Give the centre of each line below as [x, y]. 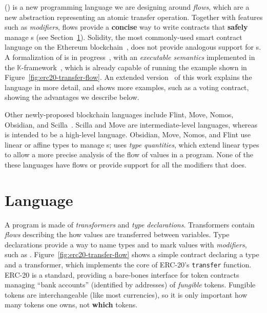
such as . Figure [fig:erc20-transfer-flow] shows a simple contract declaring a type [132, 254]
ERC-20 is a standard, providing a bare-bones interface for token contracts [122, 274]
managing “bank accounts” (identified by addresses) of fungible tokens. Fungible [130, 285]
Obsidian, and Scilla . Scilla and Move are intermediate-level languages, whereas [131, 124]
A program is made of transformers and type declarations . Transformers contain [130, 224]
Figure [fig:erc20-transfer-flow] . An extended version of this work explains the [128, 77]
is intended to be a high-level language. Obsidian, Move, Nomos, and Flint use [128, 134]
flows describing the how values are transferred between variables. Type [117, 234]
